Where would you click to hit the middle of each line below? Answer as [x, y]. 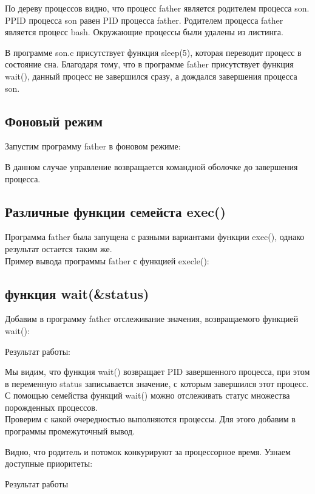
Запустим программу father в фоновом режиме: [93, 146]
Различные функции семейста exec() [115, 211]
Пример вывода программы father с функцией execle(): [107, 260]
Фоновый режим [54, 121]
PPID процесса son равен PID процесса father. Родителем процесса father [144, 20]
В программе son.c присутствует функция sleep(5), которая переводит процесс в [153, 52]
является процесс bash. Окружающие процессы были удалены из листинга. [144, 32]
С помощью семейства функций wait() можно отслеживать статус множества [147, 395]
